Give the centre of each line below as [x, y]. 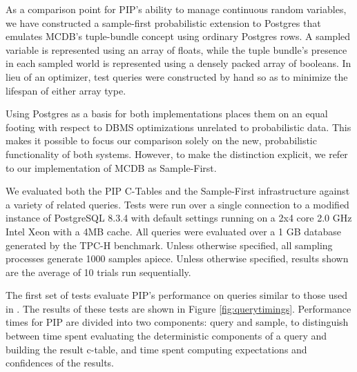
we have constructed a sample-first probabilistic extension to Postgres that [163, 22]
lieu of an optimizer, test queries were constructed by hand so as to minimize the [177, 76]
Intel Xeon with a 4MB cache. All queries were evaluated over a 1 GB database [174, 231]
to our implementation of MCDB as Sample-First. [111, 167]
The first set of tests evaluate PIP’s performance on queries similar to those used [177, 295]
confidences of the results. [60, 363]
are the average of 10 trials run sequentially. [98, 272]
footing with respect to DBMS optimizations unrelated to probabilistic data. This [178, 127]
